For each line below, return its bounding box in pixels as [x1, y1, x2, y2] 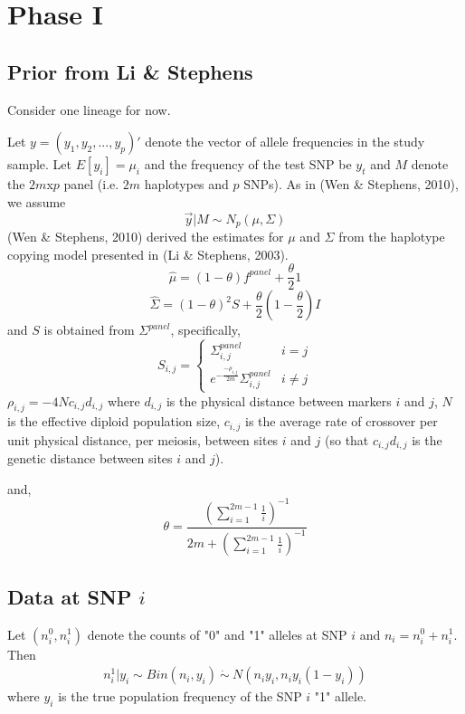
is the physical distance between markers [166, 391, 392, 410]
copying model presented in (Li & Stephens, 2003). [7, 244, 289, 263]
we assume [7, 192, 66, 211]
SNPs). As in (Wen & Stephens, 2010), [243, 175, 459, 194]
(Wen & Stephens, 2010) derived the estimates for [7, 227, 284, 246]
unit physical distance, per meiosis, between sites [7, 430, 279, 449]
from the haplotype [338, 227, 445, 246]
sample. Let [7, 155, 72, 174]
